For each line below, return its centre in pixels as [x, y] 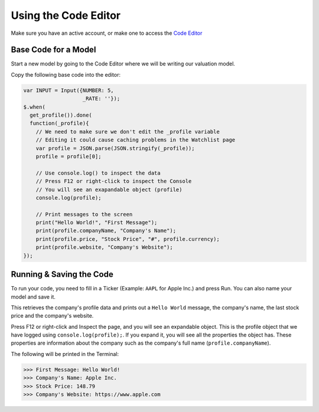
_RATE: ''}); [101, 99]
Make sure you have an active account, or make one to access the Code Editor [107, 33]
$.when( [34, 107]
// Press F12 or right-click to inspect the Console [114, 181]
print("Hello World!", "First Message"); [97, 223]
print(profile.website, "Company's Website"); [105, 247]
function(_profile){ [59, 123]
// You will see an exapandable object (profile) [109, 189]
